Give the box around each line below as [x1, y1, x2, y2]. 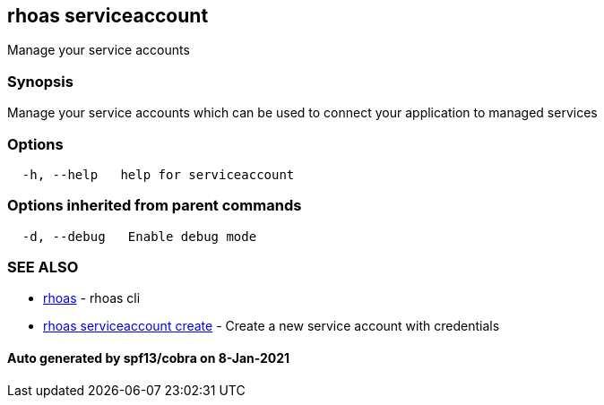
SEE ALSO [7, 258, 79, 277]
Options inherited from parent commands [7, 196, 302, 215]
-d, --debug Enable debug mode [22, 228, 257, 244]
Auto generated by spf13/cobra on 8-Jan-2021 [7, 350, 290, 366]
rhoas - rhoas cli [43, 290, 141, 306]
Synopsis [7, 72, 73, 90]
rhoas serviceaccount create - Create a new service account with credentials [43, 318, 500, 334]
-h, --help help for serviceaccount [22, 167, 295, 182]
